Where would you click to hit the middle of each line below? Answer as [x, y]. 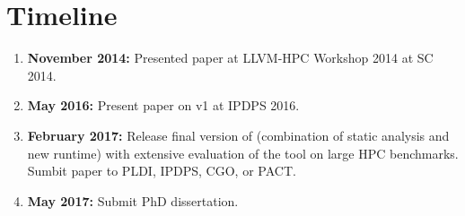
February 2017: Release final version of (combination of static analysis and [238, 135]
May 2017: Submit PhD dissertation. [133, 200]
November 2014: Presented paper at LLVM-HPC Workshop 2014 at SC [230, 58]
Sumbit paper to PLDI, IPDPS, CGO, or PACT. [162, 171]
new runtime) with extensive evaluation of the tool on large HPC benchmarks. [243, 153]
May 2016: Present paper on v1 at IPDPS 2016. [163, 105]
